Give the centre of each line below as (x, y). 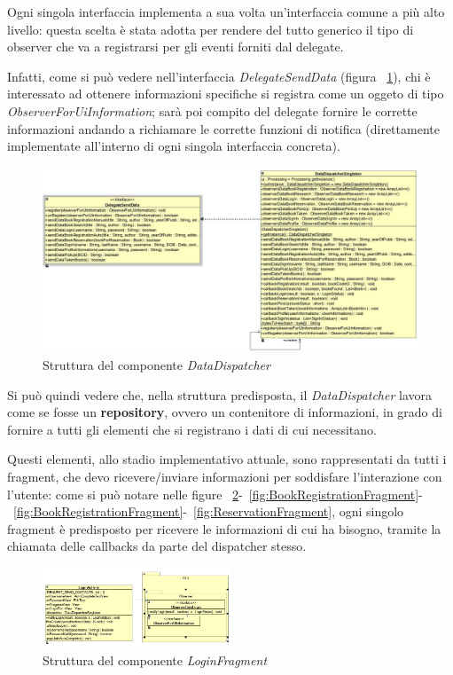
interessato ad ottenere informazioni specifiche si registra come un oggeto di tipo (226, 94)
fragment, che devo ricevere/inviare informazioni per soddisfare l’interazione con (225, 476)
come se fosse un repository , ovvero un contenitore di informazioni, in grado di (225, 412)
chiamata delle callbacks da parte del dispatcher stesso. (157, 546)
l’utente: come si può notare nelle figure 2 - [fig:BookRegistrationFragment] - (215, 494)
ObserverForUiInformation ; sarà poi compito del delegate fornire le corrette (212, 110)
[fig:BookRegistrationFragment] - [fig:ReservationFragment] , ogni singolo (209, 511)
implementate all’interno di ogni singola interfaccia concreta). (174, 146)
